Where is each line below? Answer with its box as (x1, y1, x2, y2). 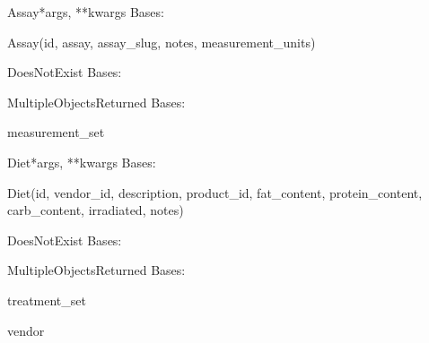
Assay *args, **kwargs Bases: (7, 3, 164, 21)
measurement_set (7, 123, 105, 141)
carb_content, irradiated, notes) (7, 201, 184, 219)
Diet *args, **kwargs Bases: (7, 152, 156, 171)
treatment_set (7, 290, 86, 309)
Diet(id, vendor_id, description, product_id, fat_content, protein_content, (7, 183, 423, 202)
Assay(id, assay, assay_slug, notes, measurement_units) (7, 32, 316, 51)
